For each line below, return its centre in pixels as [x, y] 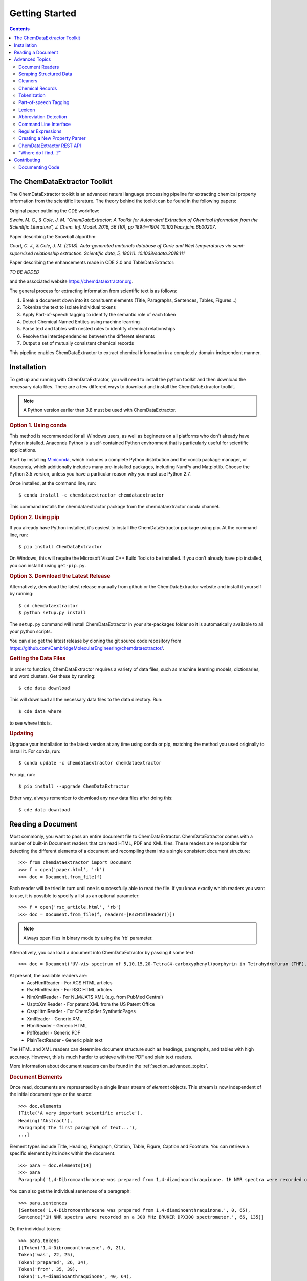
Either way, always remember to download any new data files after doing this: [91, 798]
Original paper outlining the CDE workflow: [54, 211]
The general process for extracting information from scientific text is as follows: [93, 291]
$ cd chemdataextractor [48, 605]
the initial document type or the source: [51, 1094]
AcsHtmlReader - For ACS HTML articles [70, 983]
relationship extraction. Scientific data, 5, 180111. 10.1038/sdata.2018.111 [109, 253]
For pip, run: [22, 774]
